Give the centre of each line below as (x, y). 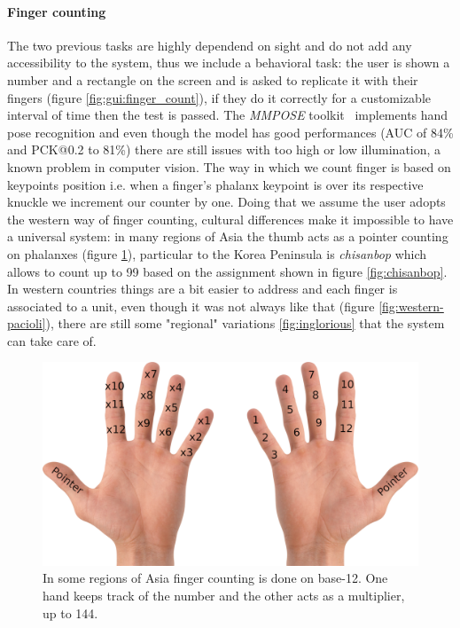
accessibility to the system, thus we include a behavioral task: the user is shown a (229, 63)
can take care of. (52, 340)
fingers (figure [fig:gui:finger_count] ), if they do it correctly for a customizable (219, 97)
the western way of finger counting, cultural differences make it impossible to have (230, 219)
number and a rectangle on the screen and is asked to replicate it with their (213, 79)
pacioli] (27, 323)
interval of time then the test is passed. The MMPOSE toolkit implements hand (228, 115)
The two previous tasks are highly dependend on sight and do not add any (210, 45)
